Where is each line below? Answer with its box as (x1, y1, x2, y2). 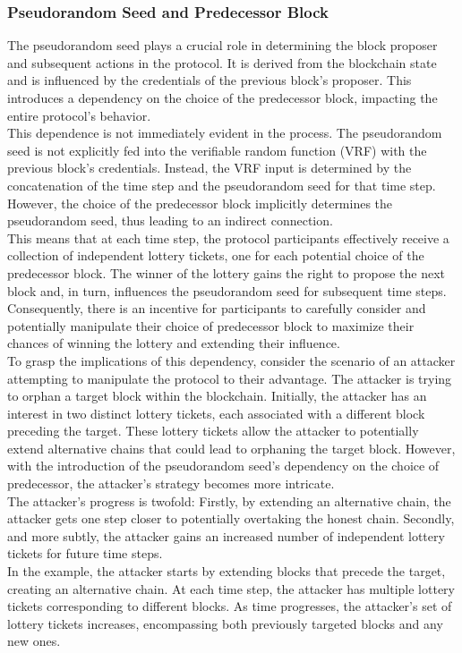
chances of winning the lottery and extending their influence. (7, 334, 340, 352)
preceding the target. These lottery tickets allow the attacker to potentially (7, 421, 419, 440)
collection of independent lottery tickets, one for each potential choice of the (7, 246, 424, 265)
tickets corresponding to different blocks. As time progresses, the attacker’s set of (7, 597, 452, 615)
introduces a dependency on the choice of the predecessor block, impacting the (7, 89, 438, 106)
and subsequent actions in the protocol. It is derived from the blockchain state (7, 53, 437, 72)
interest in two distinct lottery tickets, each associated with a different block (7, 403, 425, 422)
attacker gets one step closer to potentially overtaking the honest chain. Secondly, (7, 509, 455, 528)
